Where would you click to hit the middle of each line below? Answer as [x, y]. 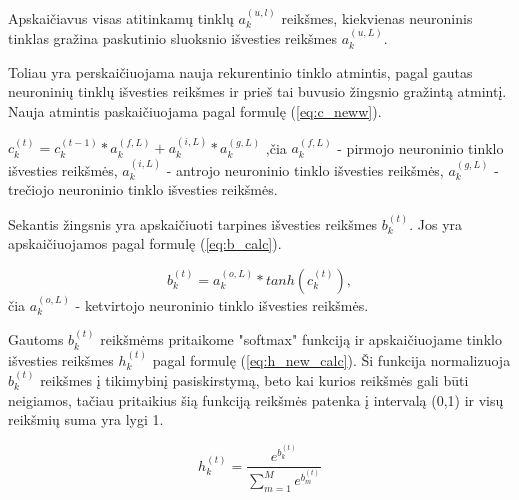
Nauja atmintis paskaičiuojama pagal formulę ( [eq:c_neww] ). [195, 111]
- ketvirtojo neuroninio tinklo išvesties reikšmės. [222, 304]
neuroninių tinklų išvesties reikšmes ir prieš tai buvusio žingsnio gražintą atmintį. [257, 91]
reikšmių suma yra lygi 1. [86, 419]
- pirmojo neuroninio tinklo [420, 147]
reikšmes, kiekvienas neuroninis [377, 17]
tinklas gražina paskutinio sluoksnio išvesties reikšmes [172, 38]
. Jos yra [436, 223]
